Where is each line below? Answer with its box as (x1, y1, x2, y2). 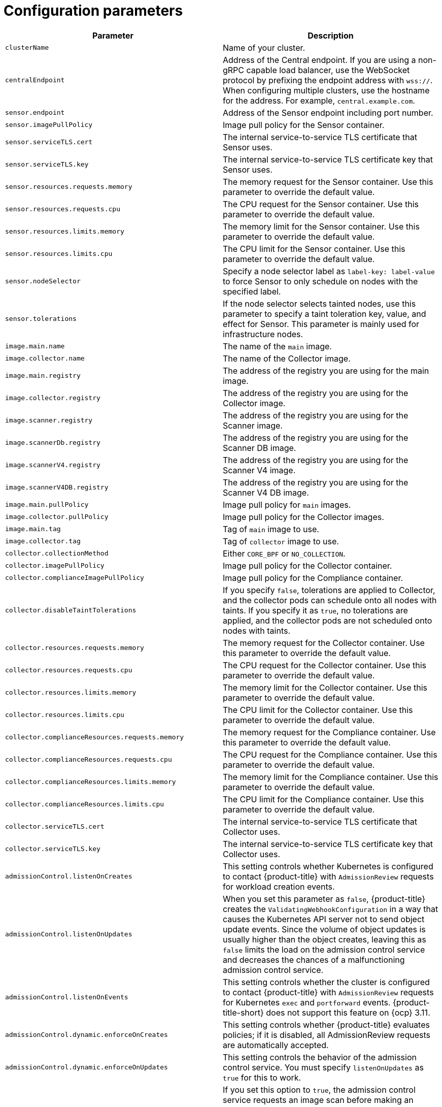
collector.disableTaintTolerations (5, 606, 137, 614)
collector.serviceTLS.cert (5, 823, 105, 831)
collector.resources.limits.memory (5, 689, 137, 697)
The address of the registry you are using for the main (223, 365, 429, 376)
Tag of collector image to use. (223, 536, 339, 546)
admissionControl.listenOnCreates (5, 872, 132, 881)
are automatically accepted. (223, 1039, 329, 1050)
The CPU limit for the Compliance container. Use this (223, 794, 424, 804)
